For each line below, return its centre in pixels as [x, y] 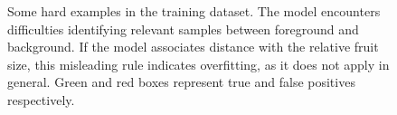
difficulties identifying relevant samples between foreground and [183, 29]
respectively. [41, 99]
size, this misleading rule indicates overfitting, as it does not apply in [198, 64]
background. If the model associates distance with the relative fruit [193, 47]
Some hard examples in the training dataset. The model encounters [194, 11]
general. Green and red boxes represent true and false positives [181, 82]
